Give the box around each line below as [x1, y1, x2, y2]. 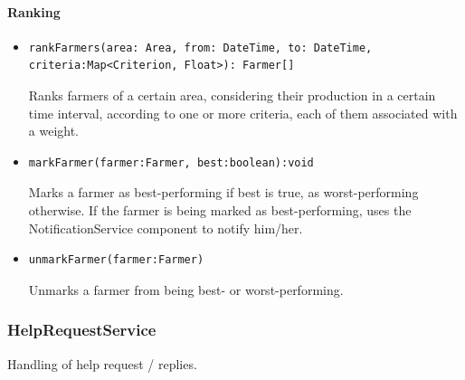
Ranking [7, 2, 61, 21]
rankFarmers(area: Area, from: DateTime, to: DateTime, [28, 41, 373, 54]
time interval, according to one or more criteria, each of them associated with [28, 103, 458, 122]
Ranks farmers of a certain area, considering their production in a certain [28, 85, 436, 104]
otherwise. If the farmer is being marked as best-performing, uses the [28, 200, 412, 219]
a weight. [28, 121, 80, 140]
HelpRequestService [7, 318, 157, 341]
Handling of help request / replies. [7, 354, 197, 373]
